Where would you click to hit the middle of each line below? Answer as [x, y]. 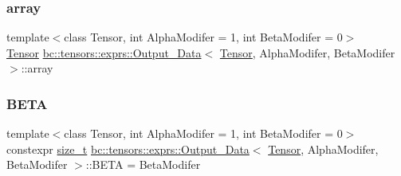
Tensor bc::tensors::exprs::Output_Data [104, 52]
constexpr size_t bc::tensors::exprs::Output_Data [128, 149]
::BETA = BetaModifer [143, 164]
